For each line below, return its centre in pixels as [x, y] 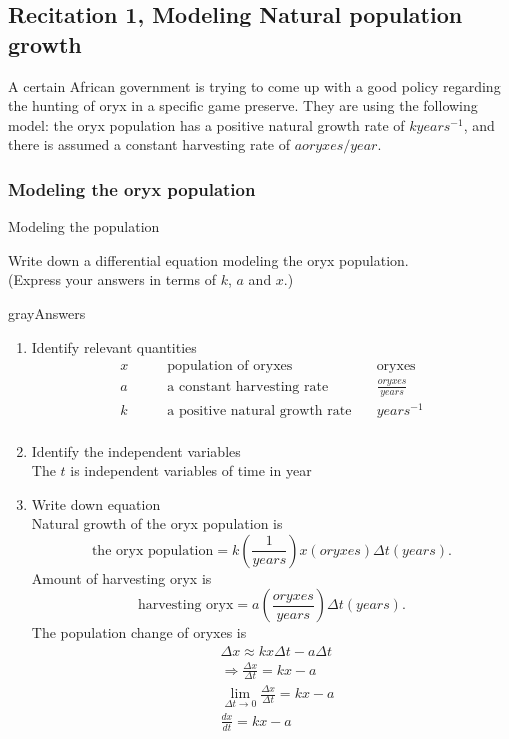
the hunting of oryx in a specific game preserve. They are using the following [243, 105]
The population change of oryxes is [139, 632]
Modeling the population [84, 226]
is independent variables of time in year [191, 470]
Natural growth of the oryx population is [157, 523]
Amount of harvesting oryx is [121, 577]
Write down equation [96, 503]
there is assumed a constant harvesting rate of [149, 144]
